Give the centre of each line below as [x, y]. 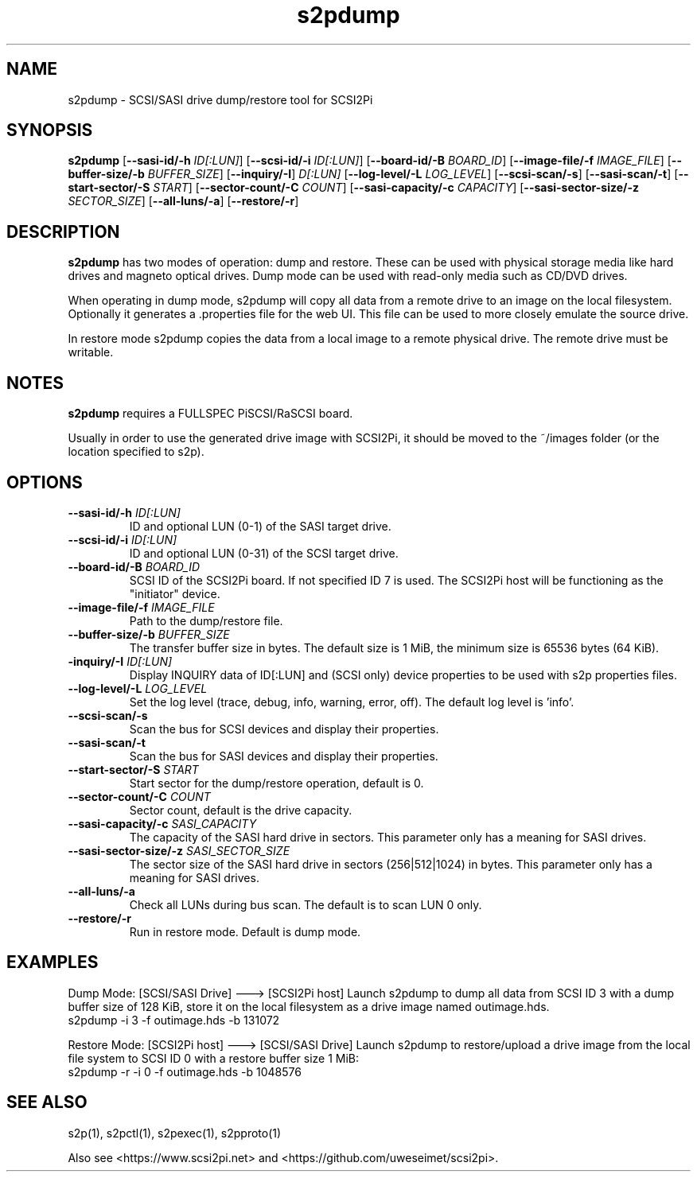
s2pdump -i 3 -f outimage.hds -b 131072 [174, 1020]
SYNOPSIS [50, 130]
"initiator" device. [175, 593]
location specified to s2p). [136, 452]
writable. [91, 352]
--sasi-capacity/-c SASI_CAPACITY [162, 823]
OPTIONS [45, 482]
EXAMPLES [53, 962]
